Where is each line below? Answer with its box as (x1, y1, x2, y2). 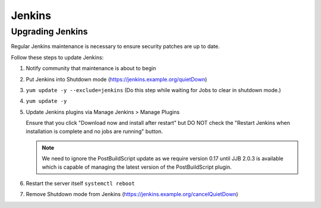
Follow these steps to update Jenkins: (11, 53, 104, 61)
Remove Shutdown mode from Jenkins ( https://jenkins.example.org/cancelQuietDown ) (26, 191, 238, 198)
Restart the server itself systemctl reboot (26, 180, 135, 187)
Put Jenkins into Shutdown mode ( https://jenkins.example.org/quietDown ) (26, 75, 207, 83)
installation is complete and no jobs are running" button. (26, 128, 163, 135)
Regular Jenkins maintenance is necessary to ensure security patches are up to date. (11, 43, 220, 50)
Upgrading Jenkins (11, 26, 88, 37)
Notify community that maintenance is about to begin (26, 65, 156, 72)
